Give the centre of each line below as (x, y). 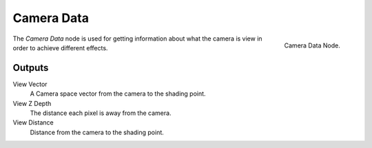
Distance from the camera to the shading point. (97, 132)
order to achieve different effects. (60, 47)
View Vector (30, 84)
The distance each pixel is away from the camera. (101, 113)
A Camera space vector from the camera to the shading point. (118, 94)
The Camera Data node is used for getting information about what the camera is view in (137, 39)
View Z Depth (32, 103)
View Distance (33, 123)
